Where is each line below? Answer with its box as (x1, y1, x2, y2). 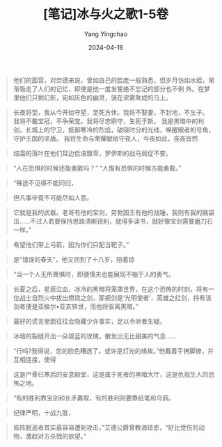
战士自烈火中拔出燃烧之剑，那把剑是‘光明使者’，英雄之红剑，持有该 (19, 293, 212, 301)
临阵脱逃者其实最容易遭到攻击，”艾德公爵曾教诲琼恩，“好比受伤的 (13, 423, 199, 432)
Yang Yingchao (84, 29, 128, 38)
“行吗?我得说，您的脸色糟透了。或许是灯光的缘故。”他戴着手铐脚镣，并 (13, 346, 214, 355)
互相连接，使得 (13, 355, 56, 363)
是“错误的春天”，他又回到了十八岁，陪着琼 (13, 255, 135, 263)
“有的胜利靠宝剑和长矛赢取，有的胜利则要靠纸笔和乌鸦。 (13, 393, 175, 402)
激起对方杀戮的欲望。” (25, 432, 86, 440)
